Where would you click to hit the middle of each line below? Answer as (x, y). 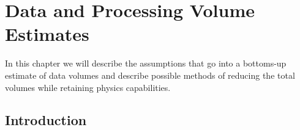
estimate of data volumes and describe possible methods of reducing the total (150, 75)
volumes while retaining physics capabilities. (88, 87)
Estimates (47, 34)
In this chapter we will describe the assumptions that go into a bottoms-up (146, 63)
